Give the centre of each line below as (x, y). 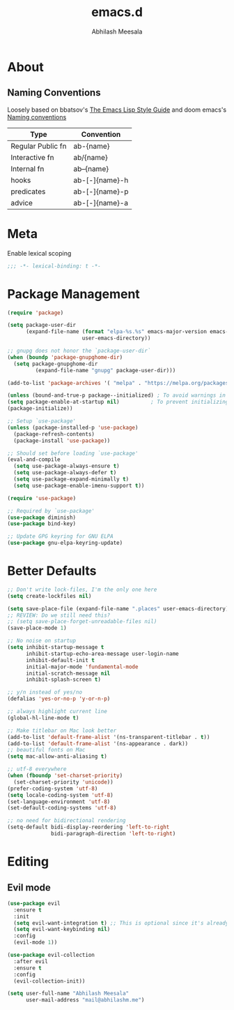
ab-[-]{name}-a (101, 203)
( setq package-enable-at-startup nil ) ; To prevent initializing (118, 402)
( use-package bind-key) (42, 524)
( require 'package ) (36, 313)
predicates (28, 191)
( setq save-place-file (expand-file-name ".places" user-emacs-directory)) (119, 608)
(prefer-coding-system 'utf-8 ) (53, 789)
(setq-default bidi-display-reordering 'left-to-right (88, 827)
